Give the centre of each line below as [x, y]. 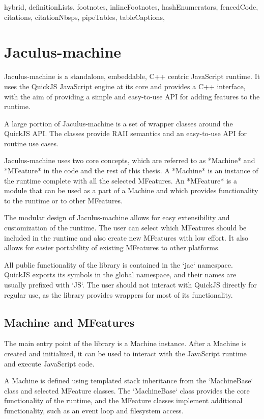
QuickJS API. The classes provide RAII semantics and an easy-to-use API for [125, 133]
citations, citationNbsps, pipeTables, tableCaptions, [84, 17]
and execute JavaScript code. [49, 363]
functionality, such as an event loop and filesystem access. [94, 410]
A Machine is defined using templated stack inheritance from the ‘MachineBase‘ [129, 381]
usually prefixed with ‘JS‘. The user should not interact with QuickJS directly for [131, 284]
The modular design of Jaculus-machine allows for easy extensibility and [117, 217]
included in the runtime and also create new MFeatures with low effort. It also [126, 237]
